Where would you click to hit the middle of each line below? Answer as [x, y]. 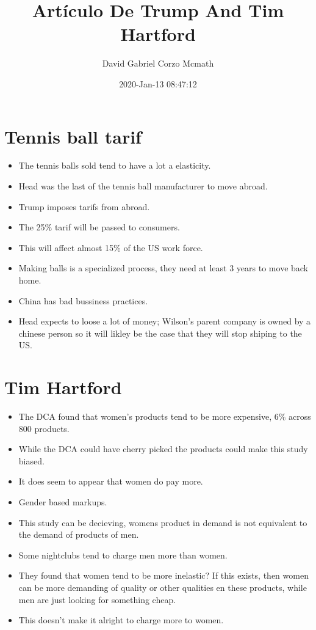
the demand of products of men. [79, 534]
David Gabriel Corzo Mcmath [158, 63]
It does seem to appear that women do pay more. [111, 481]
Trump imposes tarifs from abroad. [84, 206]
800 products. [44, 428]
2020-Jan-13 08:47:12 [158, 83]
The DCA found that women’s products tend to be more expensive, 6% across [165, 416]
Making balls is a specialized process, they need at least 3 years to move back [163, 268]
